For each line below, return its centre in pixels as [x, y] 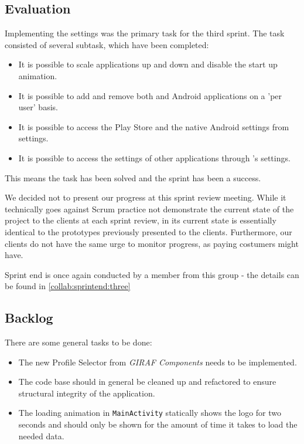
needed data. [41, 435]
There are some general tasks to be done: [78, 342]
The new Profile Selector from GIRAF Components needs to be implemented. [158, 362]
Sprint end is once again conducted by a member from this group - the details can [152, 274]
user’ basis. [38, 107]
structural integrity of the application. [87, 393]
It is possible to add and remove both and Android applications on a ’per [150, 95]
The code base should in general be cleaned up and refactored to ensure [147, 382]
